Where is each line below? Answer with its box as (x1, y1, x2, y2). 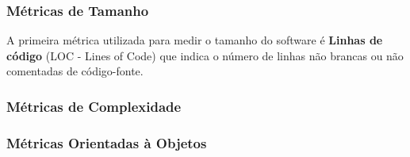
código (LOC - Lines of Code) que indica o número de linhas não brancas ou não (6, 47, 404, 63)
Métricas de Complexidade (6, 96, 182, 116)
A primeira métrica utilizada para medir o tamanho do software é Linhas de (6, 32, 383, 48)
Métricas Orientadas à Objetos (6, 132, 207, 152)
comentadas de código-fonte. (6, 63, 144, 79)
